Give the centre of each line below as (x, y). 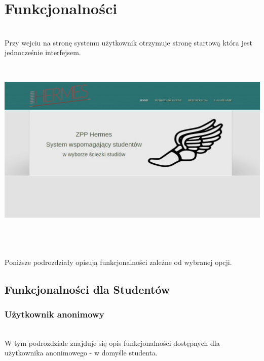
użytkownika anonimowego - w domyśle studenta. (81, 353)
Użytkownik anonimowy (54, 314)
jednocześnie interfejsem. (43, 52)
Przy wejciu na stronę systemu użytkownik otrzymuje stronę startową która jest (128, 42)
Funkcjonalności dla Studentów (87, 289)
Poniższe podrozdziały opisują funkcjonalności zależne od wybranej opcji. (118, 262)
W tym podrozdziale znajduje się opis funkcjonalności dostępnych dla (112, 343)
